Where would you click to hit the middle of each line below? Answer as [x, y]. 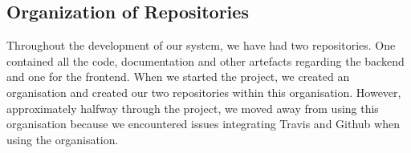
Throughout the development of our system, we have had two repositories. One [201, 45]
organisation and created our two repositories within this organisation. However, [204, 92]
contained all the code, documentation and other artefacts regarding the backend [205, 60]
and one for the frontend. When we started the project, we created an [178, 76]
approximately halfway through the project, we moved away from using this [193, 108]
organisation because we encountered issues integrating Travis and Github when [203, 124]
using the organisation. [63, 139]
